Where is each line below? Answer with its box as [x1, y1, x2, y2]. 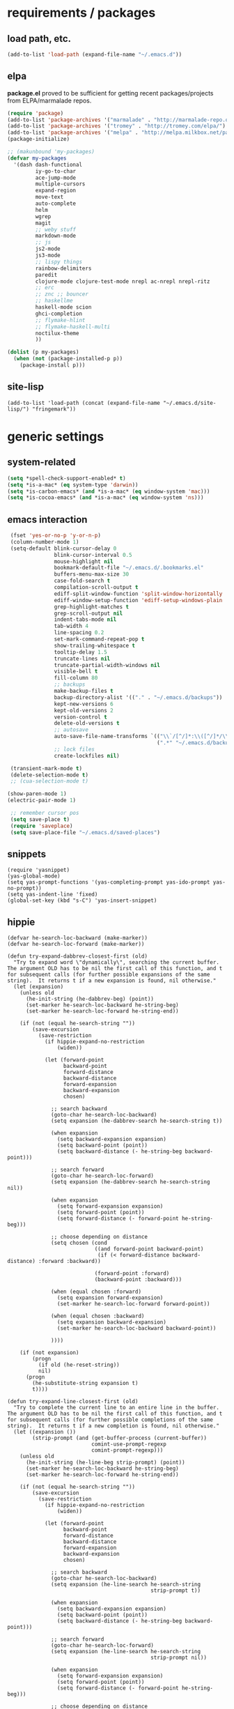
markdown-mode [35, 232, 77, 240]
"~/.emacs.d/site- [162, 399, 217, 406]
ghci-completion [35, 310, 82, 317]
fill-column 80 [54, 675, 98, 682]
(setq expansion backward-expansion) [56, 1319, 167, 1326]
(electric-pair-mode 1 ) [7, 797, 77, 804]
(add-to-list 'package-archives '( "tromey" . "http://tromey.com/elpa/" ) [7, 123, 226, 130]
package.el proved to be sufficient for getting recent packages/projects [7, 89, 214, 97]
